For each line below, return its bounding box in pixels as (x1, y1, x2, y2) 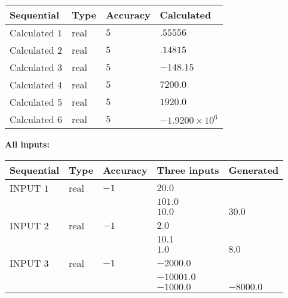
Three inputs (157, 162, 219, 177)
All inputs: (5, 138, 50, 150)
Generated (228, 162, 279, 177)
